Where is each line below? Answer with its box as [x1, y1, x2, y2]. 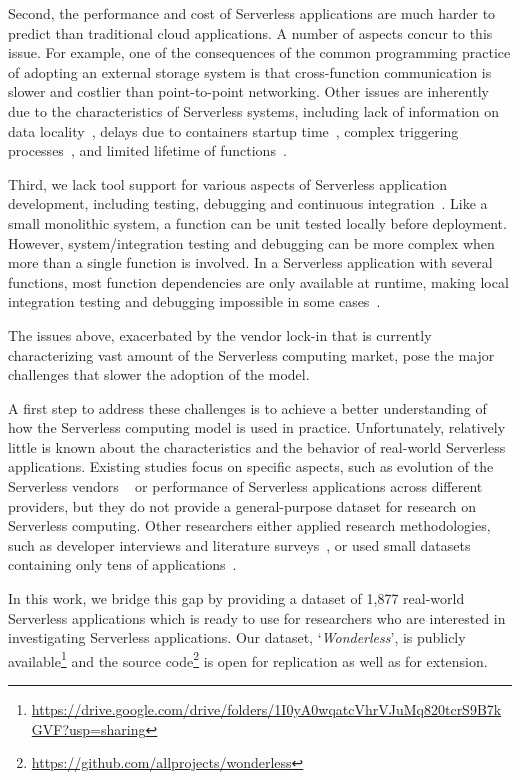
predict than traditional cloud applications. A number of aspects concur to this [8, 22, 493, 43]
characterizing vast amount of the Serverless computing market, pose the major [8, 344, 495, 365]
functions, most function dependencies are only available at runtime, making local [8, 271, 509, 292]
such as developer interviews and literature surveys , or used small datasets [8, 534, 471, 555]
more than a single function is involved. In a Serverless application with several [8, 252, 493, 273]
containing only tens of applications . [8, 554, 237, 575]
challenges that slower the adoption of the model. [8, 364, 310, 385]
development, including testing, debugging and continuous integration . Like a [8, 193, 488, 214]
